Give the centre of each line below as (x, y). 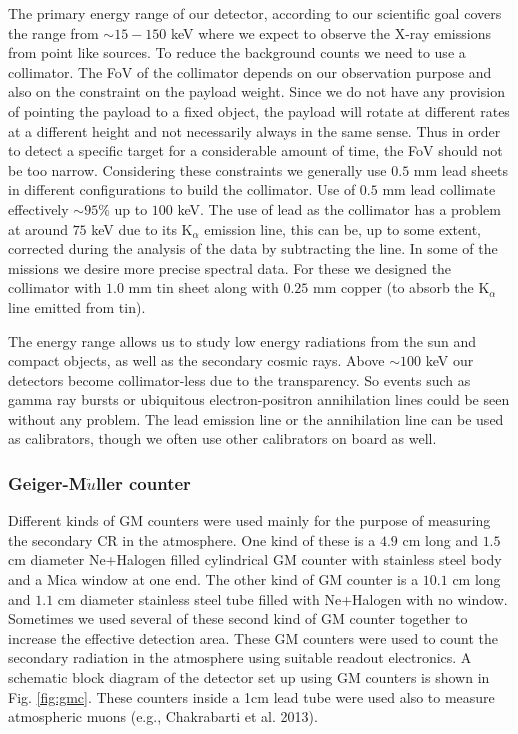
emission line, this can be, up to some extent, (342, 228)
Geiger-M (47, 482)
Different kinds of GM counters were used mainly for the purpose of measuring (249, 520)
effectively (38, 208)
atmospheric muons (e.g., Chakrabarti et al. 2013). (163, 716)
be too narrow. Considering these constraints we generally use (197, 169)
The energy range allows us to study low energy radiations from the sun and (242, 340)
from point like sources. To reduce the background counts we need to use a (237, 52)
